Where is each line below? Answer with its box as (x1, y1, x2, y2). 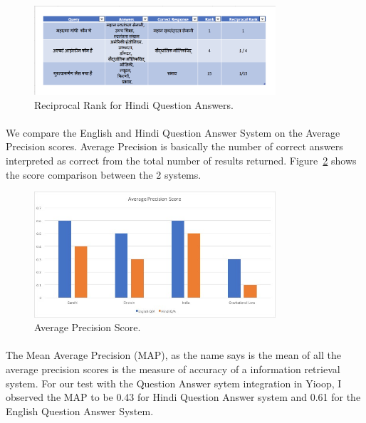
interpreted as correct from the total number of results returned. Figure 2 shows (6, 153, 357, 168)
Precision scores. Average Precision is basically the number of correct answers (6, 139, 343, 154)
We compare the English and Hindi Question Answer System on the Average (6, 125, 340, 140)
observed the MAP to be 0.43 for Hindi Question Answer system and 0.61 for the (6, 390, 361, 404)
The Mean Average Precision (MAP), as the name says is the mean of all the (6, 348, 341, 362)
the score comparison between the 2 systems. (6, 167, 202, 182)
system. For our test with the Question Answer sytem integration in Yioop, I (6, 375, 342, 390)
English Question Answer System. (6, 403, 154, 418)
